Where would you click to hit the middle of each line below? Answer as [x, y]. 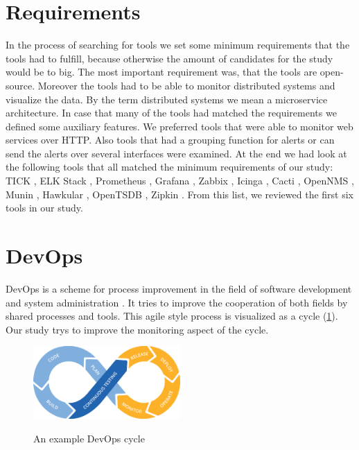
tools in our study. [44, 208]
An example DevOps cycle [89, 438]
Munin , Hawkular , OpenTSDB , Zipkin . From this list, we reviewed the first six [179, 194]
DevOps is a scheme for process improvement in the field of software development [179, 288]
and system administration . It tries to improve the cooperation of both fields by [177, 302]
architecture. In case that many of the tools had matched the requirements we [171, 113]
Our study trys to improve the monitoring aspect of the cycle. [137, 329]
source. [20, 85]
